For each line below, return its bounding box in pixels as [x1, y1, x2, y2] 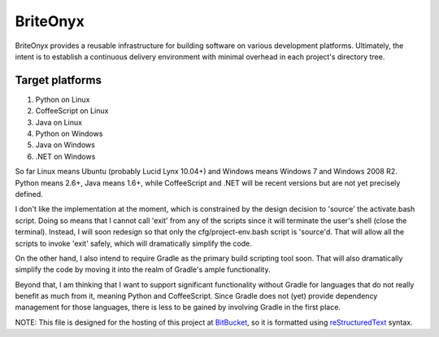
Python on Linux [35, 94, 90, 104]
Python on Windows [35, 129, 103, 138]
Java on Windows [35, 140, 95, 150]
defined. [15, 189, 44, 199]
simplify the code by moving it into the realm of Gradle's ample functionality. [15, 265, 271, 274]
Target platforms [15, 73, 102, 87]
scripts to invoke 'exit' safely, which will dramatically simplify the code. [15, 239, 252, 248]
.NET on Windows [35, 151, 96, 161]
